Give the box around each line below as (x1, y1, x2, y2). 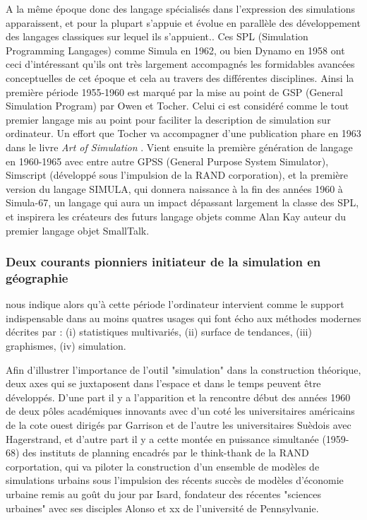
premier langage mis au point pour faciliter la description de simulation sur (6, 112, 331, 126)
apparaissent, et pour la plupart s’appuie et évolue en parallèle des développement (6, 15, 361, 30)
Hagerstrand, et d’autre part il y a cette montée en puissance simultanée (6, 431, 319, 446)
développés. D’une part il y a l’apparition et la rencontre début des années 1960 (6, 389, 351, 404)
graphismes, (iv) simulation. (6, 338, 126, 353)
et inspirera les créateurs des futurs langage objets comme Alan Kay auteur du (6, 208, 347, 223)
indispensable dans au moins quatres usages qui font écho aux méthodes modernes (6, 310, 361, 325)
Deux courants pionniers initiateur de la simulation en (6, 253, 321, 271)
